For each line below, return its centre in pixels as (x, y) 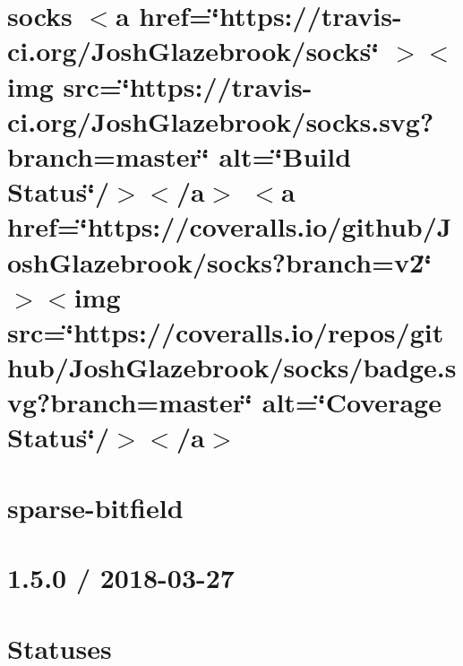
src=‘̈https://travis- (188, 86)
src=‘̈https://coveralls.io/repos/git (226, 331)
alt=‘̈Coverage (352, 402)
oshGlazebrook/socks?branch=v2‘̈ (220, 261)
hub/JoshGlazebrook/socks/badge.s (232, 367)
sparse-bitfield (95, 507)
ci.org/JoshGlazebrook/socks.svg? (221, 121)
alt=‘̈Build (285, 156)
